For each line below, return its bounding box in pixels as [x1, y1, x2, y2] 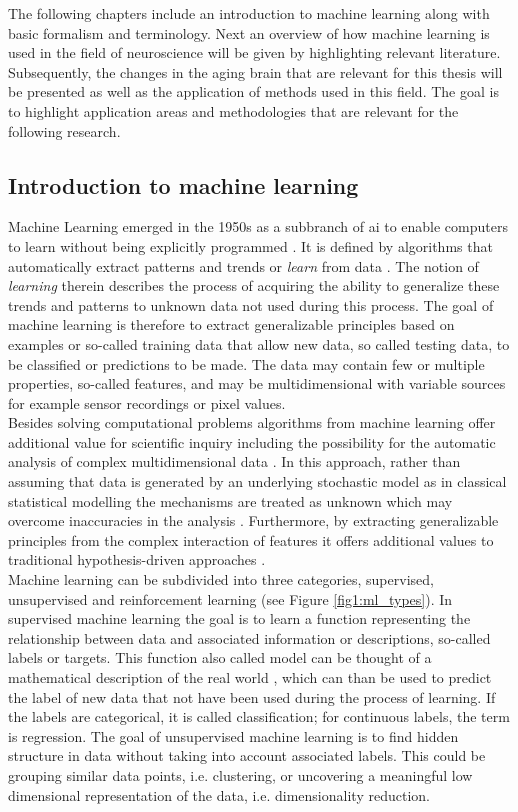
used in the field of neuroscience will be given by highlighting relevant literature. [8, 42, 501, 63]
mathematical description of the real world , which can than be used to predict [8, 667, 492, 688]
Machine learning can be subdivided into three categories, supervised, [8, 569, 434, 590]
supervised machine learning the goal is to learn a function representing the [8, 608, 471, 629]
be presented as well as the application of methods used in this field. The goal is [8, 81, 499, 102]
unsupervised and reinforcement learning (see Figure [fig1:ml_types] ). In [8, 588, 453, 609]
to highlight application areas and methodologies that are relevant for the [8, 100, 459, 121]
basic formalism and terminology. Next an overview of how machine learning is [8, 22, 490, 43]
